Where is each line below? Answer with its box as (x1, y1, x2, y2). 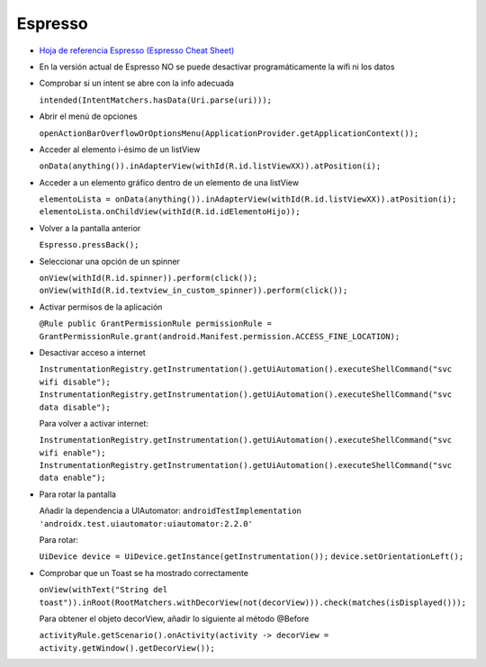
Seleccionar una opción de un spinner (39, 256, 180, 266)
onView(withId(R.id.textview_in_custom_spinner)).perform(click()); (39, 285, 348, 296)
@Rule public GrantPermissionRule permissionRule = (39, 319, 273, 329)
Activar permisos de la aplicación (39, 302, 163, 312)
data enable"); (39, 473, 107, 483)
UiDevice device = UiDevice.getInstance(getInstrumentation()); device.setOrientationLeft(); (39, 552, 464, 562)
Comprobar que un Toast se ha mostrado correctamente (39, 567, 249, 578)
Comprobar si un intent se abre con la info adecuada (39, 77, 234, 89)
